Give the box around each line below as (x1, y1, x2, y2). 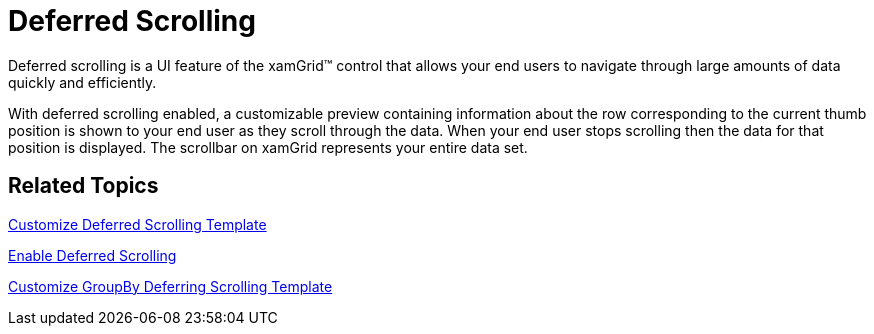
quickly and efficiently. (8, 73, 157, 91)
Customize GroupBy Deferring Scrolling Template (8, 277, 333, 295)
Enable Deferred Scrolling (8, 246, 177, 264)
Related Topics (8, 173, 159, 199)
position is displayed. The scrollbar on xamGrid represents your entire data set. (8, 138, 528, 156)
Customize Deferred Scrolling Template (8, 215, 267, 233)
